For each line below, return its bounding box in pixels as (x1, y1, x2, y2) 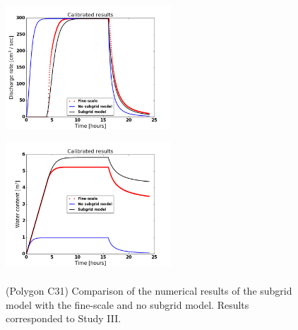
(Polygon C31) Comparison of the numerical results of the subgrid (6, 283, 292, 298)
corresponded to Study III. (6, 311, 121, 326)
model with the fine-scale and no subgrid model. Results (6, 297, 249, 312)
